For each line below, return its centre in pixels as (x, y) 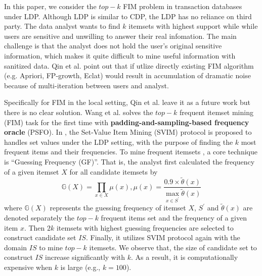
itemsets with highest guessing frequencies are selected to (145, 227)
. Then (34, 227)
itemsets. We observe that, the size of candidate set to (173, 247)
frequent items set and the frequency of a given (174, 218)
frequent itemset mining (216, 112)
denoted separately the (39, 218)
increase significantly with (85, 257)
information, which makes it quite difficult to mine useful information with (120, 55)
